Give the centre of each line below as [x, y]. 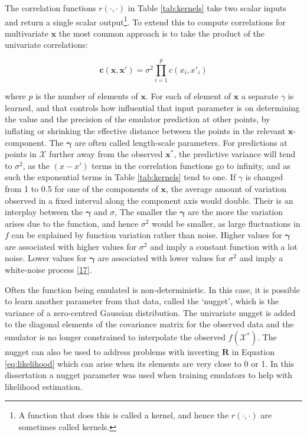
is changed [264, 177]
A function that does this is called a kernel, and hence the [124, 415]
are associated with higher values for [71, 246]
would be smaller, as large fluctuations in [226, 223]
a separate [260, 96]
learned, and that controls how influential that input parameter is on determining [152, 107]
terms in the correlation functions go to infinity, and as [191, 165]
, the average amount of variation [226, 188]
